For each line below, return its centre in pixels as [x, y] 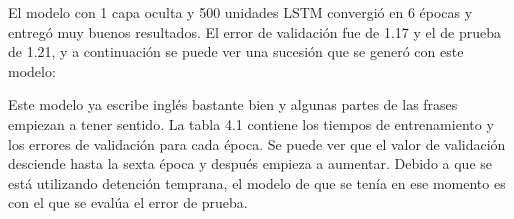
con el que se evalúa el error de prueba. [128, 202]
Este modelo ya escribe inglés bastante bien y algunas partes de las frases [233, 104]
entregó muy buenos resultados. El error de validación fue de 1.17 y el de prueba [254, 31]
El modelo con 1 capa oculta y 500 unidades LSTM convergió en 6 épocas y [240, 12]
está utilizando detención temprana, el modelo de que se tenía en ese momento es [257, 182]
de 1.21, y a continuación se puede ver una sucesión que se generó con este [236, 51]
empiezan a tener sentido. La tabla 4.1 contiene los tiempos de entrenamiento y [251, 123]
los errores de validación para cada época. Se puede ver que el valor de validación [257, 143]
